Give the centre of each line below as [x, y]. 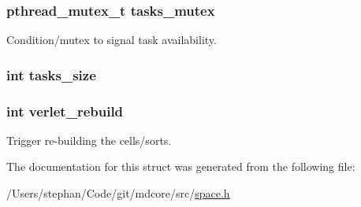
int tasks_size [51, 74]
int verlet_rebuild [65, 111]
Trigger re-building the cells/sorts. [89, 140]
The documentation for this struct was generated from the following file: [181, 166]
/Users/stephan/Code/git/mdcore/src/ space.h [118, 193]
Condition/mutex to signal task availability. [112, 40]
